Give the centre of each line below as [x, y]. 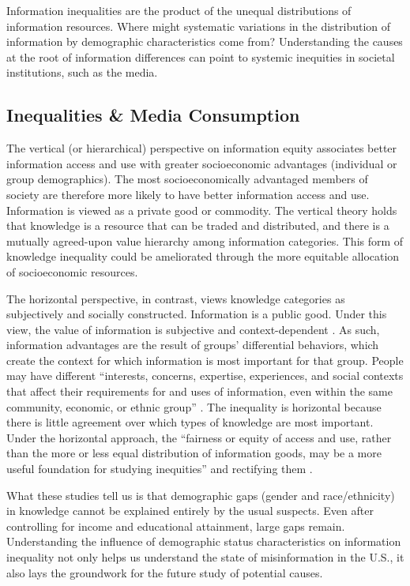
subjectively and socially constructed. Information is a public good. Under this [197, 314]
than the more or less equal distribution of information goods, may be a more [194, 453]
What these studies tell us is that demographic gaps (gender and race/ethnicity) [201, 495]
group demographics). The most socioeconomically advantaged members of [187, 179]
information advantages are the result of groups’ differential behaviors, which [193, 345]
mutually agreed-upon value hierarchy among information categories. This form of [205, 240]
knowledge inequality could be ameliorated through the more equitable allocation [203, 256]
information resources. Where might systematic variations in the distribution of [199, 26]
